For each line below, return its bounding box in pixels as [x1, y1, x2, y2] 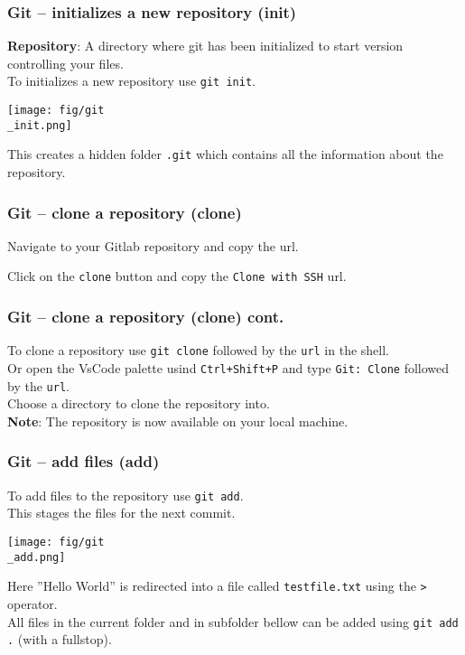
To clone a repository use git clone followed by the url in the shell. [7, 341, 390, 360]
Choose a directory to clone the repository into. [7, 394, 270, 413]
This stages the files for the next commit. [7, 503, 236, 522]
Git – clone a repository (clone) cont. [7, 305, 284, 328]
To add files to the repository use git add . [7, 485, 244, 504]
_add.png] [7, 550, 66, 564]
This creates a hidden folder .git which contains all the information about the [7, 145, 443, 164]
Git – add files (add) [7, 450, 160, 473]
